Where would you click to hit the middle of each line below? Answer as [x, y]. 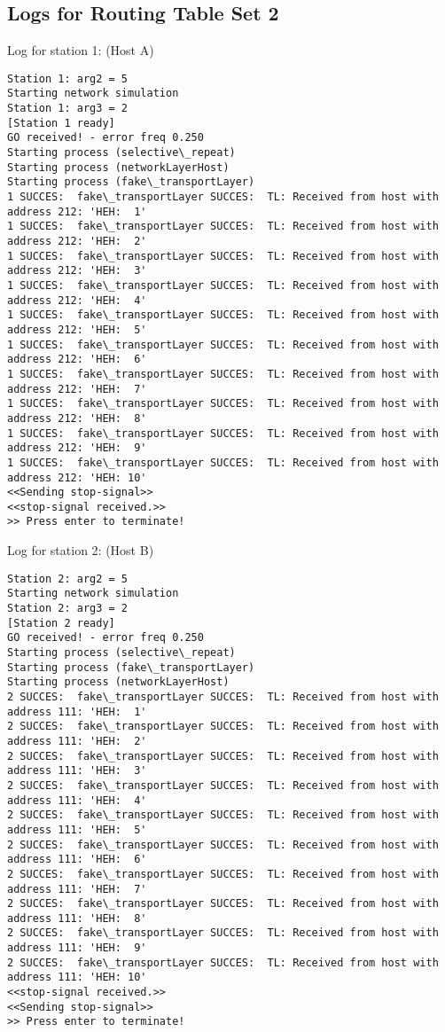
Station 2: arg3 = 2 [68, 609]
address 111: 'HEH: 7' [77, 889]
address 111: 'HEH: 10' [77, 977]
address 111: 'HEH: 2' [77, 741]
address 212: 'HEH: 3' [77, 271]
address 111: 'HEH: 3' [77, 771]
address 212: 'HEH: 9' [77, 448]
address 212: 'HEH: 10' [77, 477]
